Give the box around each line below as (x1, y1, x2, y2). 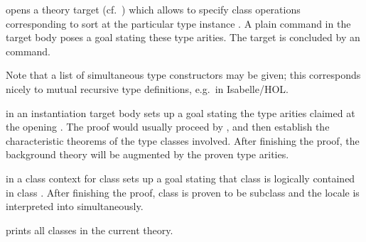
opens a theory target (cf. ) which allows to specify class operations (6, 2, 301, 16)
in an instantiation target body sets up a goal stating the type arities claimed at (6, 105, 355, 120)
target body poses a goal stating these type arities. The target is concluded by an (6, 30, 360, 45)
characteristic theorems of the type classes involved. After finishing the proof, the (6, 133, 360, 148)
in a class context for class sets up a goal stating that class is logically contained (6, 170, 355, 185)
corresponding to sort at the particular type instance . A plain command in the (6, 16, 351, 31)
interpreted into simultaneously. (6, 199, 144, 214)
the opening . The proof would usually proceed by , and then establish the (6, 119, 330, 134)
